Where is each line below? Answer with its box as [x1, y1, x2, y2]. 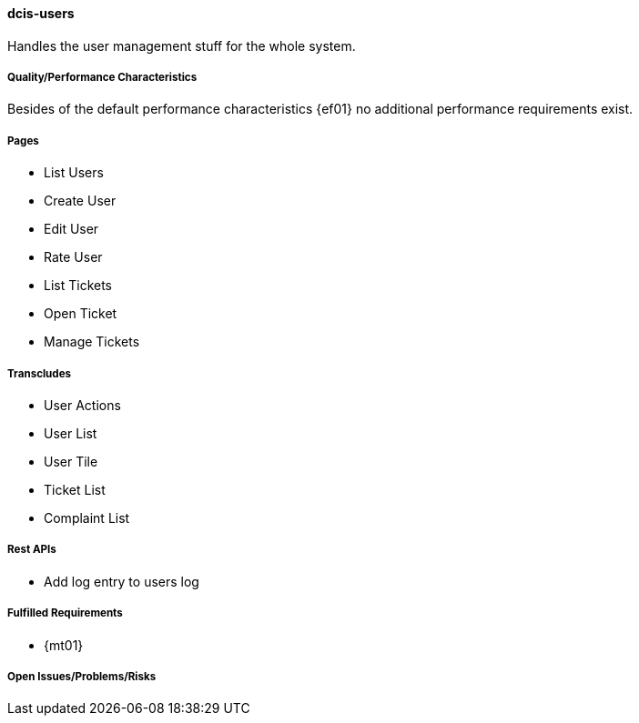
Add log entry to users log [44, 573, 199, 589]
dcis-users [7, 5, 75, 21]
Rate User [44, 249, 103, 266]
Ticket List [44, 481, 106, 497]
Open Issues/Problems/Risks [7, 669, 157, 683]
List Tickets [44, 277, 113, 294]
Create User [44, 193, 117, 209]
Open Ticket [44, 306, 117, 322]
